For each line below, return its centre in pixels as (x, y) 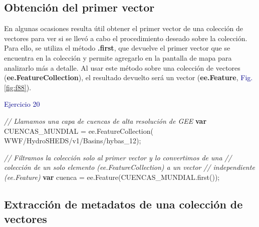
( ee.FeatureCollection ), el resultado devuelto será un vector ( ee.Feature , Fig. (128, 77)
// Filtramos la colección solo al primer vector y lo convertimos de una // (118, 157)
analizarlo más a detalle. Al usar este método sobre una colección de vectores (122, 67)
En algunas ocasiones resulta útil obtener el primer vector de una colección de (124, 28)
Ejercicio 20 (22, 104)
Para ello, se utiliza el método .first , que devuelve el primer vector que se (117, 48)
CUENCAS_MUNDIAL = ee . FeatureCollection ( (79, 131)
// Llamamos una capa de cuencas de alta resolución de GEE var (105, 121)
